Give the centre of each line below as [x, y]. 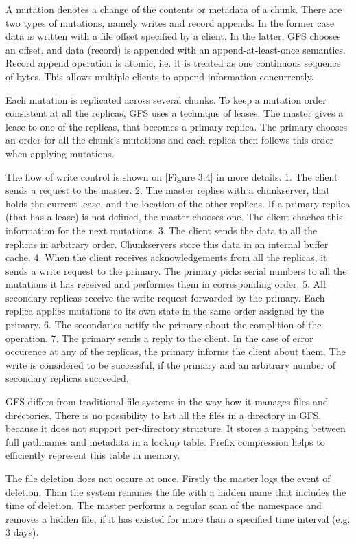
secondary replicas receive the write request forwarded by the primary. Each [165, 297]
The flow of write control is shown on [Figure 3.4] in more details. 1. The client [172, 176]
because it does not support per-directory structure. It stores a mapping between [176, 428]
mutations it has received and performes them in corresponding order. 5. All [166, 284]
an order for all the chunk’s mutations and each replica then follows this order [170, 140]
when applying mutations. [60, 153]
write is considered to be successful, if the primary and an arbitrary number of [170, 364]
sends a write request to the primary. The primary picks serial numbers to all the [176, 270]
